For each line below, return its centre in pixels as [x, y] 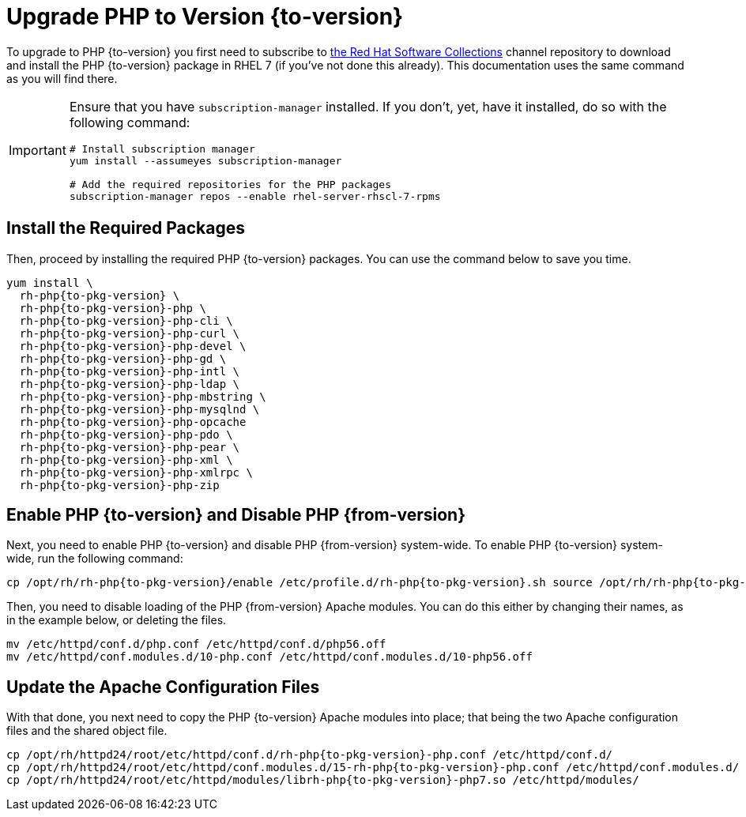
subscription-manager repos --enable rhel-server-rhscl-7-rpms [255, 196]
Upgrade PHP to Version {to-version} [205, 17]
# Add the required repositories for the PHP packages [230, 184]
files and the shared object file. [87, 731]
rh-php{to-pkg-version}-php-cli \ [126, 320]
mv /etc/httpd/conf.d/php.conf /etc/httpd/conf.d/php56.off [196, 644]
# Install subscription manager [162, 149]
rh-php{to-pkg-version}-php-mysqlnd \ [139, 409]
